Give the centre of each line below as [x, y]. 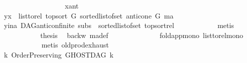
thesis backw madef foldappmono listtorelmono [142, 35]
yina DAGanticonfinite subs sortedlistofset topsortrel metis [119, 25]
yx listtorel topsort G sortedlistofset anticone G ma [89, 15]
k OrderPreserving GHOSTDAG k [58, 54]
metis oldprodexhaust [75, 45]
